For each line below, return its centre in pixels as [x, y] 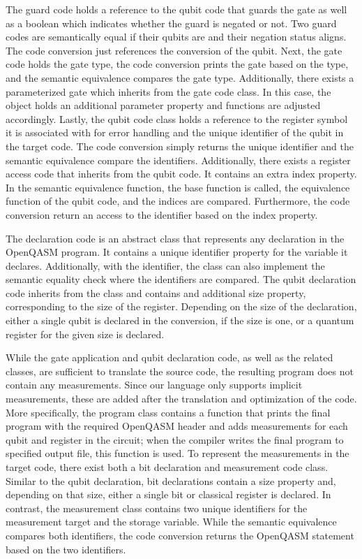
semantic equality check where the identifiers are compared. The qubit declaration [181, 279]
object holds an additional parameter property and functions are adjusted [163, 105]
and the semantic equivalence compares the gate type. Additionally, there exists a [180, 77]
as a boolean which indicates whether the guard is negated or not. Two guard [171, 23]
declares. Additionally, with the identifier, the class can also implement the [165, 265]
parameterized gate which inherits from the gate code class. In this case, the [168, 91]
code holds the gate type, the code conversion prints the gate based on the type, [177, 64]
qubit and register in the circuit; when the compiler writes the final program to [175, 439]
